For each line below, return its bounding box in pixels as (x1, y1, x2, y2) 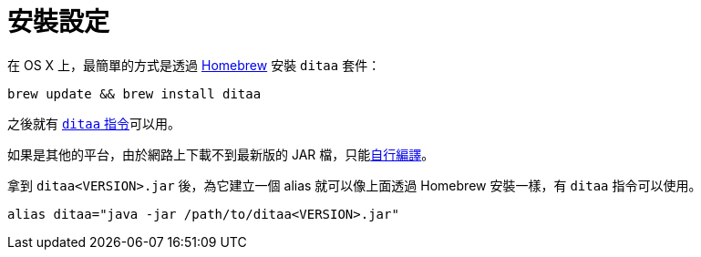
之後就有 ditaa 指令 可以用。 (7, 115, 181, 131)
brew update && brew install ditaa (7, 86, 262, 101)
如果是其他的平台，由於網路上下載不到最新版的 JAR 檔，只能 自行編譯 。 (7, 146, 435, 162)
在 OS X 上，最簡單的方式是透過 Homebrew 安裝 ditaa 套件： (7, 57, 381, 73)
